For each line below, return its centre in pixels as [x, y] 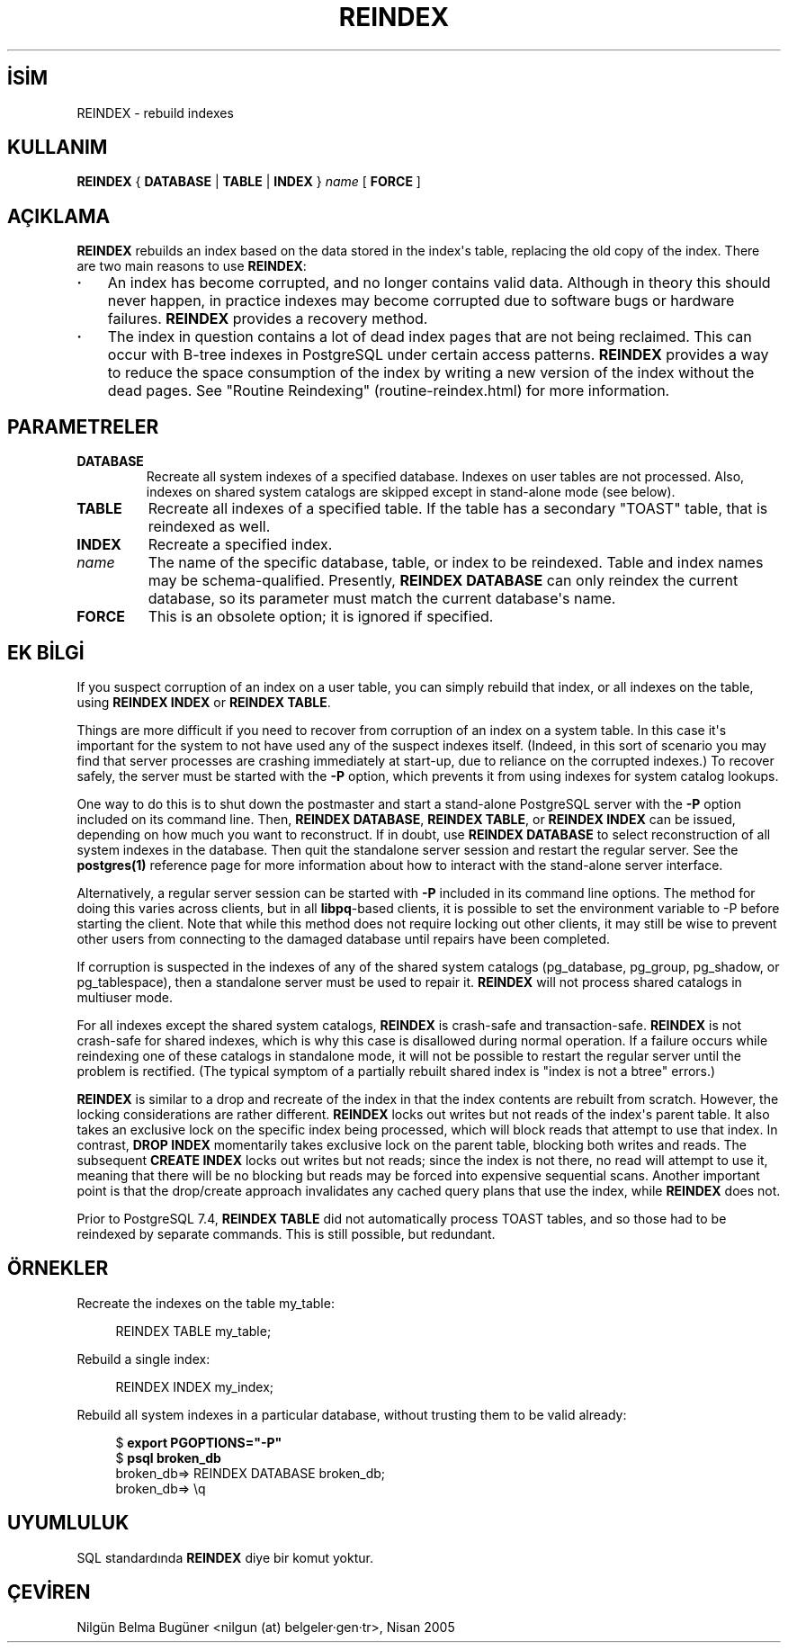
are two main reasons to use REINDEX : [192, 266]
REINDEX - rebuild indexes [155, 112]
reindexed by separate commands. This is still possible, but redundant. [286, 1233]
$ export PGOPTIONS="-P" [199, 1442]
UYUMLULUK [68, 1523]
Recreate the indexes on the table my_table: [206, 1303]
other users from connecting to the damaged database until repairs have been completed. [344, 938]
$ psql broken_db [168, 1457]
